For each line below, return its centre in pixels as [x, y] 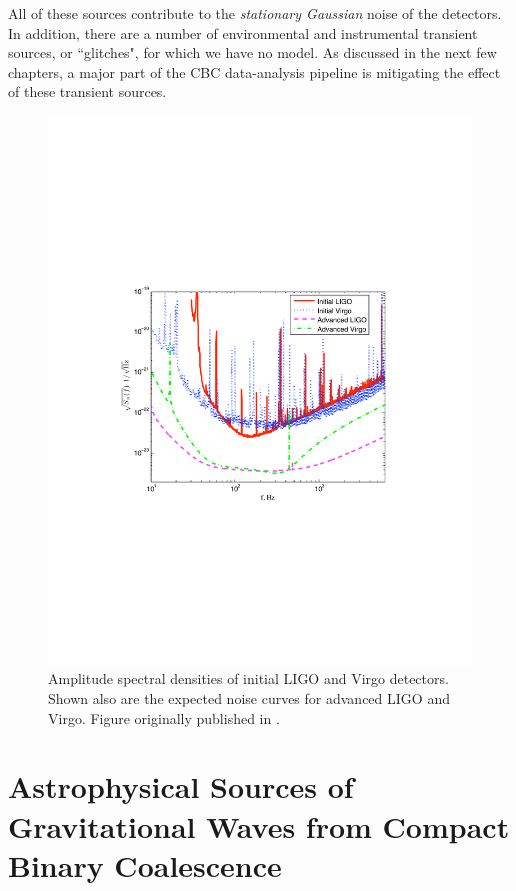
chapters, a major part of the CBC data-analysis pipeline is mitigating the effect [254, 71]
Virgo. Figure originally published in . [164, 717]
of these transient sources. [87, 91]
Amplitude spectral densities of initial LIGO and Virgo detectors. [248, 678]
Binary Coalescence [145, 864]
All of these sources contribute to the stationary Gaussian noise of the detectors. [255, 13]
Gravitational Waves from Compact [259, 825]
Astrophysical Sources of [181, 786]
